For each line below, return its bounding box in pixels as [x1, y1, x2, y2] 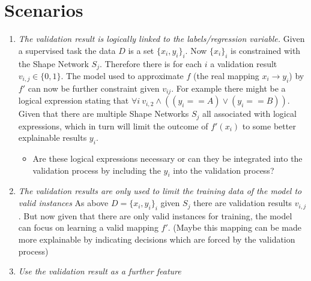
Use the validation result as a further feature [18, 265, 181, 277]
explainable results [18, 131, 87, 144]
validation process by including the [32, 164, 161, 176]
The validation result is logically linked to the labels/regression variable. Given [18, 32, 305, 45]
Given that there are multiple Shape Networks [18, 107, 189, 120]
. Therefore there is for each [99, 57, 202, 70]
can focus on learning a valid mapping [18, 221, 159, 234]
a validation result [210, 57, 277, 70]
